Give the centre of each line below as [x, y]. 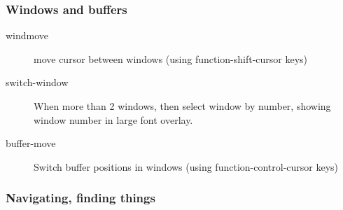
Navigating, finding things [80, 198]
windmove [27, 35]
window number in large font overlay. [113, 119]
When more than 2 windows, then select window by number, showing [182, 106]
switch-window [37, 82]
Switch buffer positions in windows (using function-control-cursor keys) [186, 166]
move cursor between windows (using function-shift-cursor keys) [171, 58]
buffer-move [31, 143]
